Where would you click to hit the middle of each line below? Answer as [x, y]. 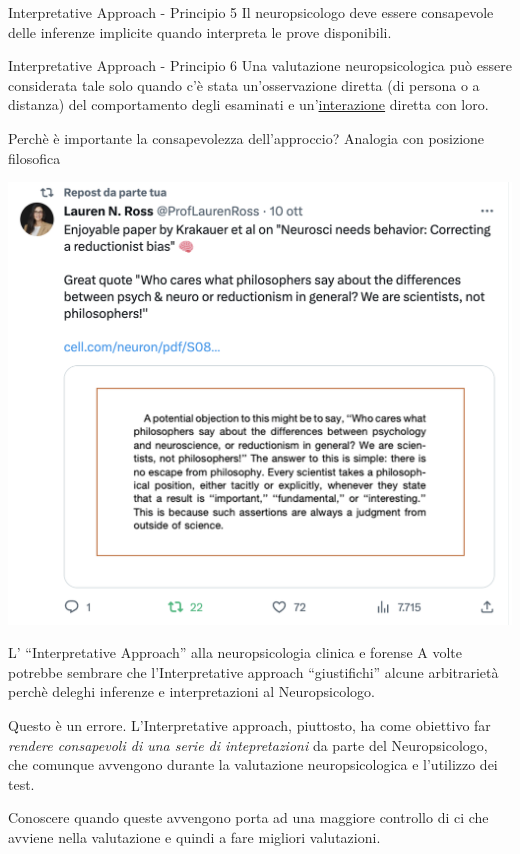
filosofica [34, 157]
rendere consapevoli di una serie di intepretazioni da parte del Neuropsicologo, [248, 744]
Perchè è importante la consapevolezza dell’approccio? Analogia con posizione [246, 137]
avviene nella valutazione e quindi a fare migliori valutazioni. [194, 836]
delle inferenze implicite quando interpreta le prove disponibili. [200, 31]
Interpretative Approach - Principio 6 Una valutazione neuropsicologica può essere [260, 65]
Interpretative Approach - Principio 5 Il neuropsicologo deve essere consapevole [251, 12]
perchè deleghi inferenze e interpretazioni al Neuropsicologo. [191, 691]
